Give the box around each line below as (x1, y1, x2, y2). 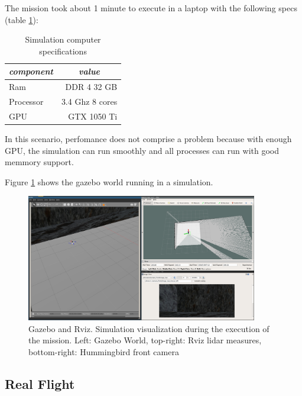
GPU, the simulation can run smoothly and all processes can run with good (5, 144, 279, 156)
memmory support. (5, 156, 74, 168)
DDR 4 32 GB (65, 81, 118, 93)
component (9, 65, 53, 78)
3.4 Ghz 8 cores (61, 95, 118, 108)
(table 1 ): (5, 13, 38, 25)
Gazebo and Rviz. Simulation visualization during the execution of (28, 322, 269, 334)
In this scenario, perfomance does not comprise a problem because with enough (5, 133, 292, 144)
